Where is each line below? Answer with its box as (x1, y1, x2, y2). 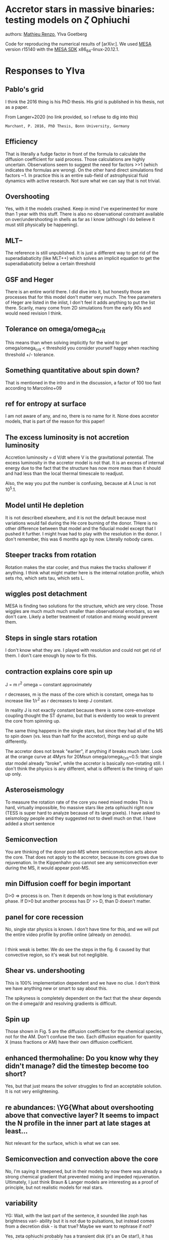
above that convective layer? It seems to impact (5, 1111, 159, 1120)
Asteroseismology (5, 785, 65, 794)
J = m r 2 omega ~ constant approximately (5, 680, 92, 687)
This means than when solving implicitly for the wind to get (5, 339, 128, 345)
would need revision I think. (5, 310, 63, 316)
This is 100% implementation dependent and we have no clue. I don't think (5, 980, 160, 986)
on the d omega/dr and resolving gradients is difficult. (5, 1000, 117, 1006)
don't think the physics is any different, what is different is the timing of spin (5, 766, 163, 772)
